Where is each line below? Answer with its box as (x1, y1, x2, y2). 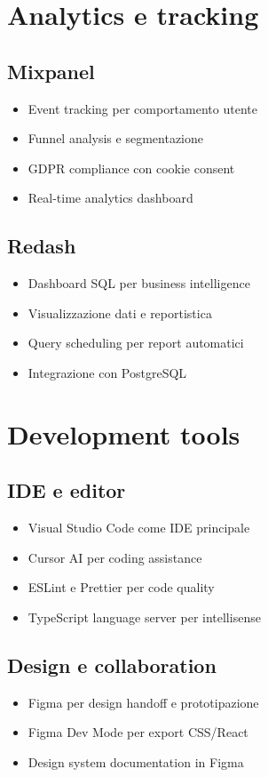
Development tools (7, 415, 240, 452)
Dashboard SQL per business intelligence (28, 274, 250, 292)
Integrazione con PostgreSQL (28, 363, 187, 381)
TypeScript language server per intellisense (28, 607, 261, 626)
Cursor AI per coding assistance (28, 548, 202, 566)
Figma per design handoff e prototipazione (28, 693, 259, 711)
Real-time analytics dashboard (28, 188, 193, 207)
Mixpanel (7, 57, 95, 84)
